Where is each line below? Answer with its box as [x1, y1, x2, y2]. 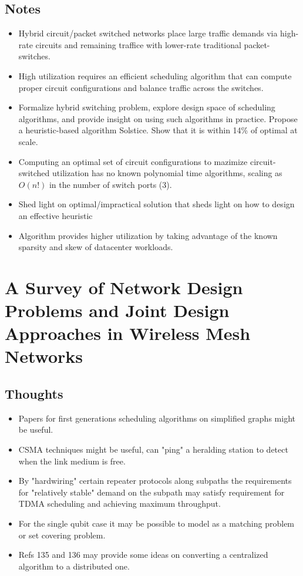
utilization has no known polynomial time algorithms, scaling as [52, 167, 282, 179]
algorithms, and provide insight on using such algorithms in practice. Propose [18, 112, 298, 124]
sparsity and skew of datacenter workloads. [18, 241, 173, 253]
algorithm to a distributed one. [18, 560, 130, 572]
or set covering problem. [18, 528, 106, 541]
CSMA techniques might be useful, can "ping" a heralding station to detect [18, 443, 288, 456]
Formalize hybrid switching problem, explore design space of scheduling [18, 101, 275, 113]
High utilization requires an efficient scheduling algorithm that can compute [18, 69, 292, 82]
